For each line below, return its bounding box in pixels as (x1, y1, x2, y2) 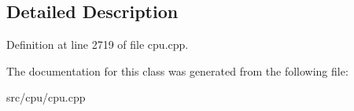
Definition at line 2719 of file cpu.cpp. (6, 36, 189, 53)
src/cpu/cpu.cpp (6, 89, 86, 105)
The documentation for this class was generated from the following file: (6, 62, 348, 79)
